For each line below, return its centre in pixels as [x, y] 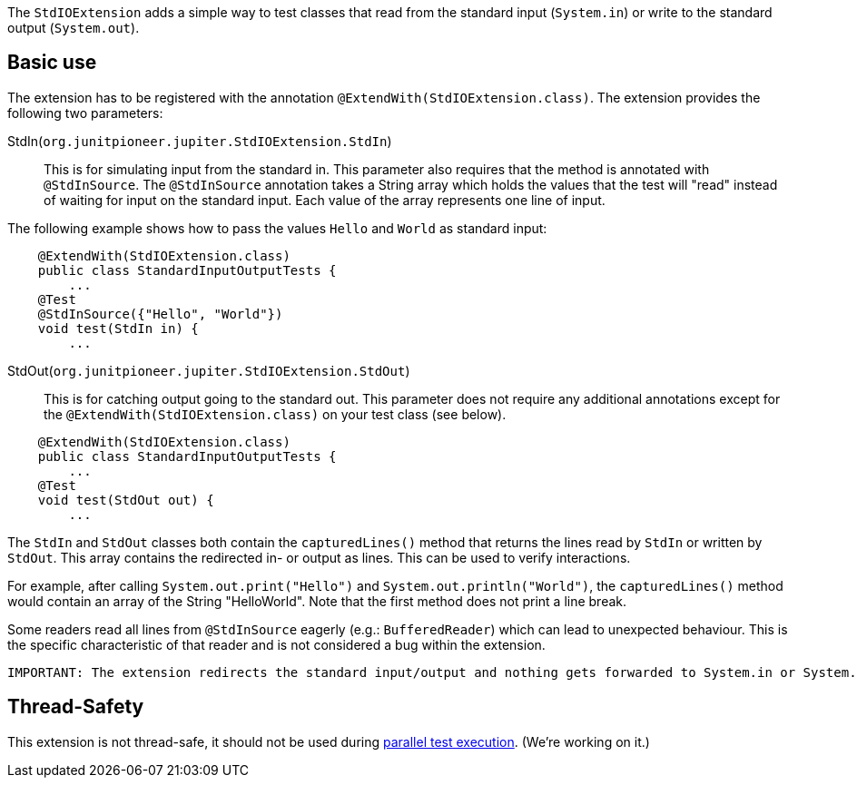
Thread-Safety [76, 707]
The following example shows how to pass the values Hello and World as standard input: [277, 228]
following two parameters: [85, 113]
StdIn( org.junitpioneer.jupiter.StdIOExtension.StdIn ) [200, 141]
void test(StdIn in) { [118, 328]
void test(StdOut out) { [126, 500]
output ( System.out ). [74, 28]
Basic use [52, 63]
